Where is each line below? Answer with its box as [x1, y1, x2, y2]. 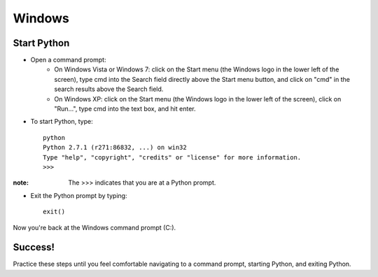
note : [13, 178, 29, 187]
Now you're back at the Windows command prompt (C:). [13, 223, 176, 232]
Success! [13, 241, 55, 253]
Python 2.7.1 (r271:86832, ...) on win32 [43, 143, 187, 152]
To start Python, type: [30, 118, 94, 126]
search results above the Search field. [54, 85, 164, 94]
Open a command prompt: [30, 56, 106, 64]
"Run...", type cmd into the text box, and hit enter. [54, 105, 196, 113]
